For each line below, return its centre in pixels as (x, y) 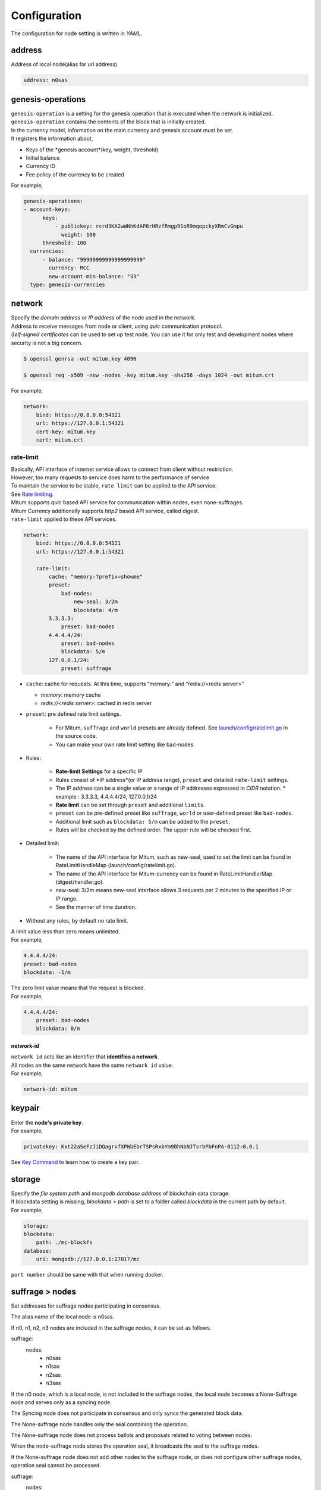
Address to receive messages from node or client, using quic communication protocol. (117, 326)
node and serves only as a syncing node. (62, 1402)
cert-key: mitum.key (66, 432)
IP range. (67, 898)
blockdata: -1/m (47, 972)
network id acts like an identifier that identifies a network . (85, 1057)
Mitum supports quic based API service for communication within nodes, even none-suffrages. (127, 502)
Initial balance (43, 157)
